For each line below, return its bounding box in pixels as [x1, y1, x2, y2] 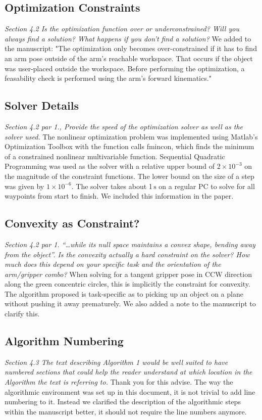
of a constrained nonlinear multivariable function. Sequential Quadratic [5, 151, 225, 161]
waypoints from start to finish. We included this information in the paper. [5, 191, 234, 201]
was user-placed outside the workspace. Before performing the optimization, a [5, 63, 245, 73]
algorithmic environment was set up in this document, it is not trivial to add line [5, 386, 255, 397]
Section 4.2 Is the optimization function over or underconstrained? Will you [5, 23, 239, 34]
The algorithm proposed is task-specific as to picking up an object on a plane [5, 288, 243, 299]
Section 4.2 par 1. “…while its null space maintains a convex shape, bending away [5, 239, 255, 249]
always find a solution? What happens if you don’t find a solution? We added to [5, 33, 251, 43]
